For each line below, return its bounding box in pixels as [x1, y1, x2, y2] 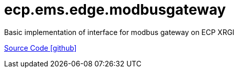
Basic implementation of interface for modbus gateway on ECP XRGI [4, 27, 234, 37]
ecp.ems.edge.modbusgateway [4, 1, 226, 18]
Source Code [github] [4, 43, 77, 52]
